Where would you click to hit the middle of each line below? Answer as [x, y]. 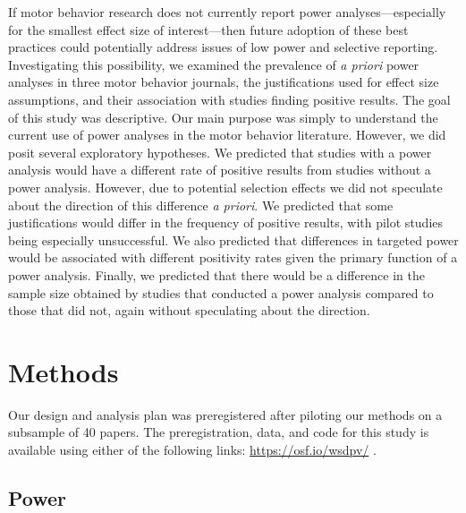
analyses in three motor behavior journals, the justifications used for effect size [224, 82]
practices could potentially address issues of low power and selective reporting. [223, 47]
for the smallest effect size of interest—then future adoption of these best [208, 29]
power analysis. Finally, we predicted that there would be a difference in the [217, 274]
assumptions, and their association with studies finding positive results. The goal [229, 99]
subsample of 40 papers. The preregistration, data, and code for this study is [219, 432]
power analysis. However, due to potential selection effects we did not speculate [225, 187]
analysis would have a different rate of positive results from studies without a [220, 170]
